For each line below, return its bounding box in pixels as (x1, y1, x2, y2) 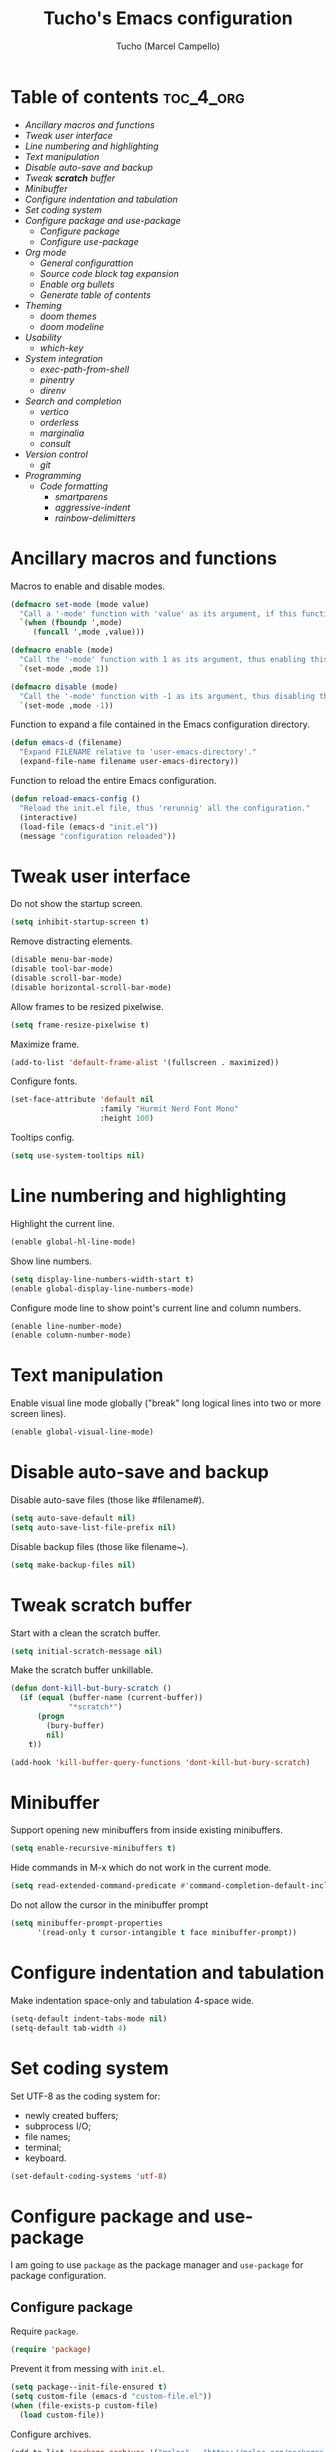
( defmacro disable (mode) (10, 682, 118, 692)
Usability (24, 331, 62, 343)
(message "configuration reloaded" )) (19, 831, 177, 841)
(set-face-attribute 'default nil (10, 1095, 155, 1105)
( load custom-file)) (19, 2410, 105, 2420)
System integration (24, 352, 103, 364)
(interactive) (19, 812, 78, 822)
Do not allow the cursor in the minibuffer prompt (10, 1899, 209, 1911)
